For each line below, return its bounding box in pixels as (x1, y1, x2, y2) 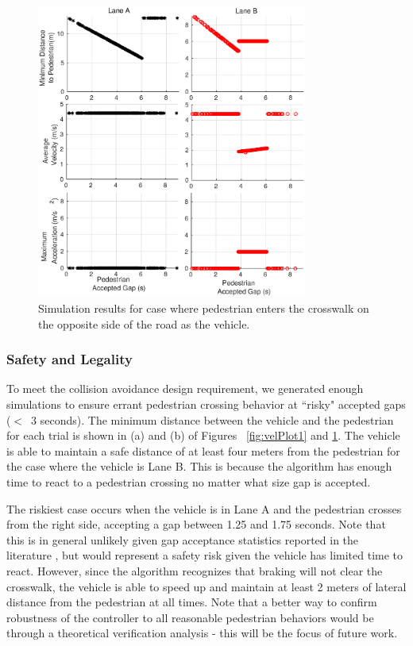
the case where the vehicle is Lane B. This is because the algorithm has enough (6, 458, 392, 475)
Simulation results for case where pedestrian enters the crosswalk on (38, 300, 369, 317)
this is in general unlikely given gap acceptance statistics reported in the (6, 531, 359, 548)
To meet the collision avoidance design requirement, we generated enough (6, 380, 364, 397)
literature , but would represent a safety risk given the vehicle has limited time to (6, 547, 403, 563)
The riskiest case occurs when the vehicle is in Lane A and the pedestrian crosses (6, 500, 402, 517)
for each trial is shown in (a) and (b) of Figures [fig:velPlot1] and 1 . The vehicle (6, 427, 400, 444)
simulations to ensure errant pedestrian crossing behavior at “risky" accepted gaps (6, 396, 406, 413)
